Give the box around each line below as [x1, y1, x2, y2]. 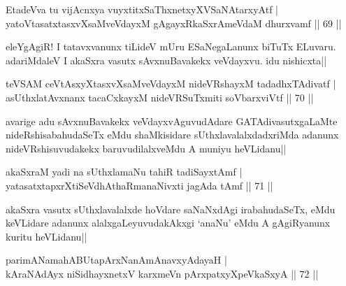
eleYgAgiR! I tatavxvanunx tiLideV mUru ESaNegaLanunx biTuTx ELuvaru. [6, 39, 336, 54]
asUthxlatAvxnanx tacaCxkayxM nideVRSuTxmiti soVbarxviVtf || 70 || [6, 90, 314, 104]
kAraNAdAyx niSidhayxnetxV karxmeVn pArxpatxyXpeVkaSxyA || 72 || [6, 266, 319, 280]
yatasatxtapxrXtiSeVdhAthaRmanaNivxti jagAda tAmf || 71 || [6, 178, 273, 192]
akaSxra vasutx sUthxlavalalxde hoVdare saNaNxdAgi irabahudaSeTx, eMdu [6, 201, 336, 216]
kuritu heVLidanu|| [6, 229, 87, 243]
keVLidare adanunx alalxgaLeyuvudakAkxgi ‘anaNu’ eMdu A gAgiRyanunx [6, 215, 331, 230]
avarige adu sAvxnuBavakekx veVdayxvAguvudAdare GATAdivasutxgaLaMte [6, 113, 338, 128]
